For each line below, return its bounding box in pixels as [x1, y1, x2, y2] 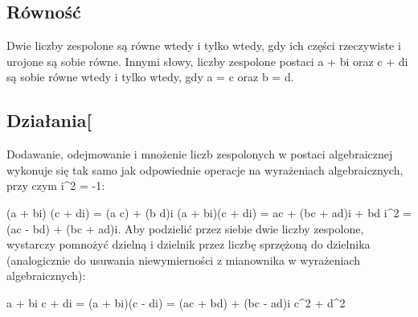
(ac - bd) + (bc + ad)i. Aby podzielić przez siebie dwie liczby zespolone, [6, 220, 364, 237]
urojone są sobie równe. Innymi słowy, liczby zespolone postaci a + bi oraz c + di [6, 52, 408, 69]
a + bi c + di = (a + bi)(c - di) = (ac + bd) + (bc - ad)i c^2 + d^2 [6, 294, 346, 311]
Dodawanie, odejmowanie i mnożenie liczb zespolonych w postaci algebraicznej [6, 146, 393, 163]
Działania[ [6, 108, 92, 133]
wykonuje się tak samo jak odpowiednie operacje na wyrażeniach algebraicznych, [6, 161, 404, 178]
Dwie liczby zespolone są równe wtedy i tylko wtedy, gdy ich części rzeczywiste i [6, 37, 401, 54]
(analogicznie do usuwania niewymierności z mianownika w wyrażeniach [6, 251, 361, 268]
